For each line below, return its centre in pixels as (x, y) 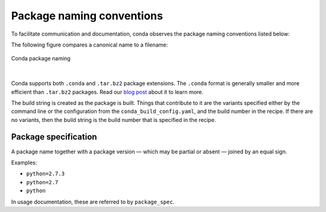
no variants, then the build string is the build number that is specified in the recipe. (114, 120)
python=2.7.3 (46, 174)
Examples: (24, 162)
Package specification (54, 137)
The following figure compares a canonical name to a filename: (90, 45)
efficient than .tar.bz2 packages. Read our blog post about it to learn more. (107, 92)
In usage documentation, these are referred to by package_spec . (93, 202)
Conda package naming (41, 59)
